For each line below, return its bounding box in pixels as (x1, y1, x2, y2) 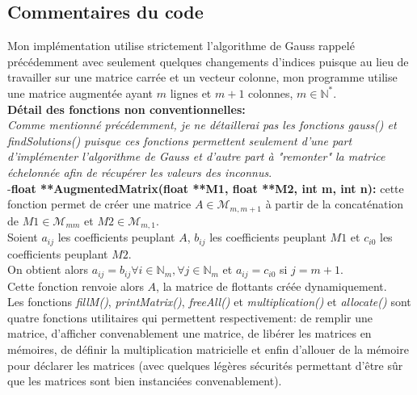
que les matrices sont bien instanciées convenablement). (7, 372, 282, 389)
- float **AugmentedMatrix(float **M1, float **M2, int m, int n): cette (7, 179, 404, 196)
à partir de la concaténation (265, 195, 404, 212)
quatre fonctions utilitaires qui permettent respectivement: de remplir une (7, 309, 373, 326)
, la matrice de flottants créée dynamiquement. (156, 277, 387, 294)
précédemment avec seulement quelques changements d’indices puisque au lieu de (7, 53, 409, 69)
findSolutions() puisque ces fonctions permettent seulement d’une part (7, 132, 352, 149)
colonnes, (248, 84, 293, 101)
